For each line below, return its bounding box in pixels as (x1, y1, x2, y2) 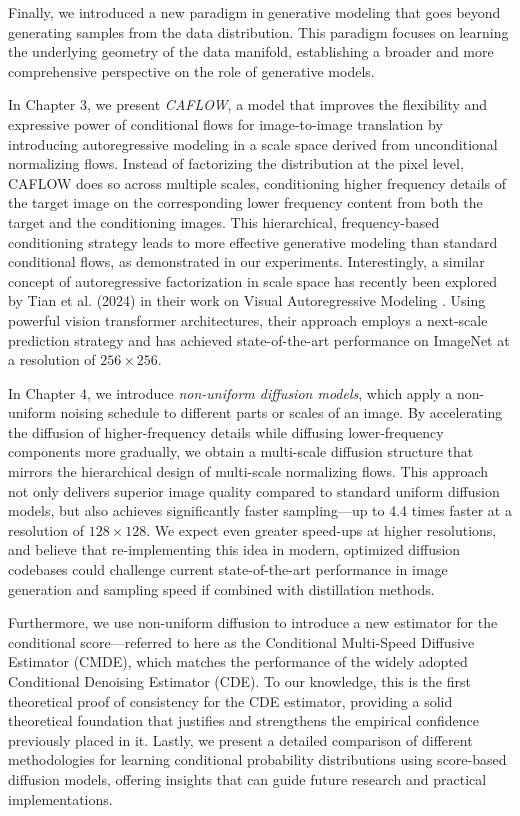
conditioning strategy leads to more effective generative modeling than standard (8, 231, 498, 252)
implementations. (8, 788, 113, 809)
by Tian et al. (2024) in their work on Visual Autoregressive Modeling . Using (8, 290, 486, 311)
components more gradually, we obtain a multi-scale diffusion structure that (8, 441, 474, 462)
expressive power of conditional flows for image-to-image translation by (8, 113, 443, 134)
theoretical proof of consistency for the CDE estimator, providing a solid (8, 690, 453, 711)
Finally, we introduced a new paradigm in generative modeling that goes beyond (8, 2, 501, 22)
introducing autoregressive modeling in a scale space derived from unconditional (8, 133, 498, 154)
